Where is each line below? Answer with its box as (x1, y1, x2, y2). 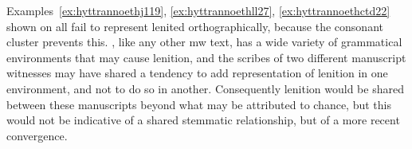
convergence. (6, 127, 68, 143)
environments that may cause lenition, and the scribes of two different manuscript (6, 49, 406, 65)
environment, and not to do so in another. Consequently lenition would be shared (6, 80, 404, 96)
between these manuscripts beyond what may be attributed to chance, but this (6, 96, 391, 112)
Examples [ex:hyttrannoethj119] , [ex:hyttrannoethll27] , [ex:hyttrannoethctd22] (6, 2, 390, 18)
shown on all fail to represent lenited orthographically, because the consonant (6, 18, 383, 34)
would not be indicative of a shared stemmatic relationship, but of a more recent (6, 112, 400, 128)
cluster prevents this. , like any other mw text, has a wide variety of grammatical (6, 33, 402, 50)
